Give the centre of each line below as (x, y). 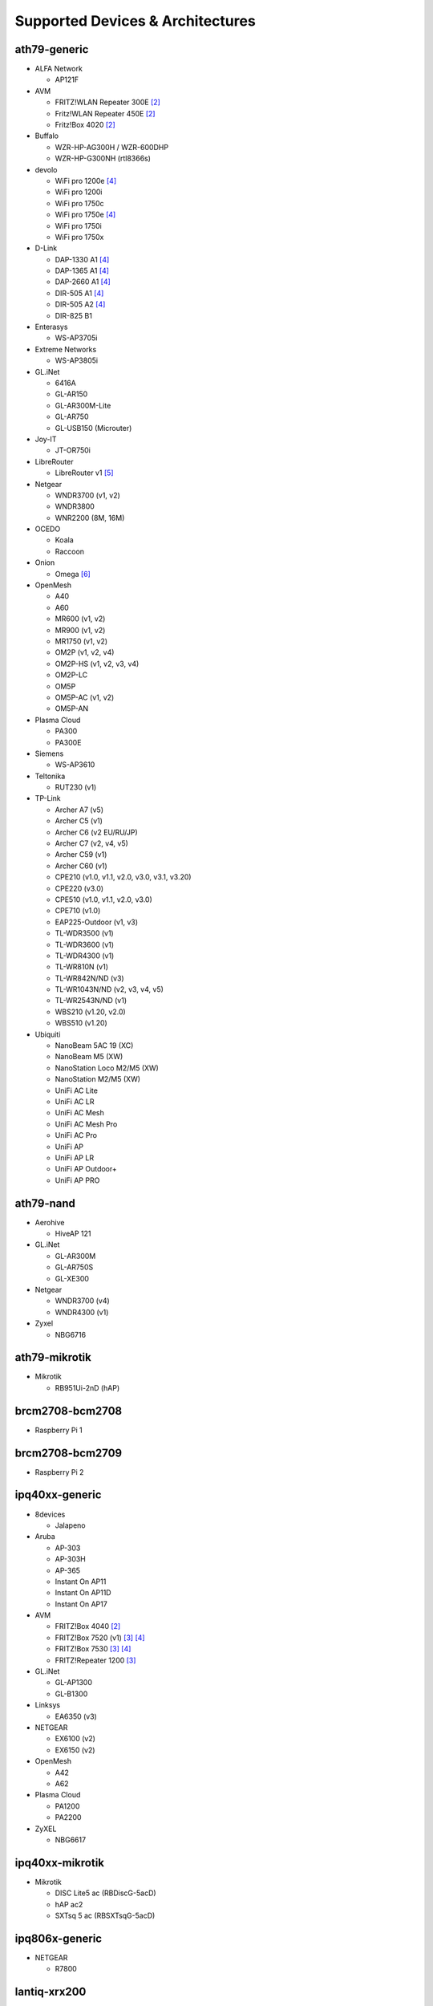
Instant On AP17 (81, 1604)
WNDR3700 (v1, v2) (87, 495)
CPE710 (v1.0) (78, 911)
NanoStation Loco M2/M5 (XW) (107, 1068)
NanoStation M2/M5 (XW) (97, 1079)
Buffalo (47, 136)
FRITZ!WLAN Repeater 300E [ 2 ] (107, 102)
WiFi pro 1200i (79, 192)
